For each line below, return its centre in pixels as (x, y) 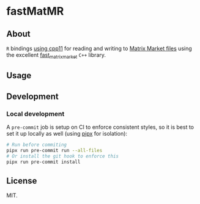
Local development (35, 114)
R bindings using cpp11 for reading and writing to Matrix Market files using (99, 48)
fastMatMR (35, 11)
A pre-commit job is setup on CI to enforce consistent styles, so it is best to (100, 127)
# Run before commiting (37, 145)
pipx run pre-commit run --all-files (54, 150)
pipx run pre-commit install (43, 162)
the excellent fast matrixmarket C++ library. (56, 56)
